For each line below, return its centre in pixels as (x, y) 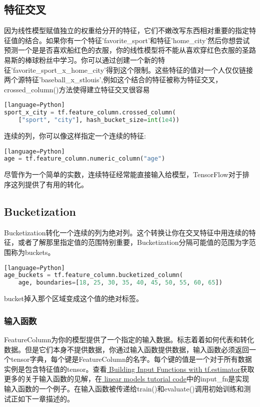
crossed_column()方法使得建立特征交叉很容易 (77, 89)
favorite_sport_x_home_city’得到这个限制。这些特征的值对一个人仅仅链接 (133, 70)
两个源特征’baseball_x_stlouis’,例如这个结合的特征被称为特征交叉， (113, 80)
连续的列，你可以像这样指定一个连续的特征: (75, 135)
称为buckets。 (33, 252)
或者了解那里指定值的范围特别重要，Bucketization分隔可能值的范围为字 (133, 242)
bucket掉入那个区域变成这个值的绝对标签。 (74, 298)
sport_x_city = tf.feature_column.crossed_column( (90, 113)
